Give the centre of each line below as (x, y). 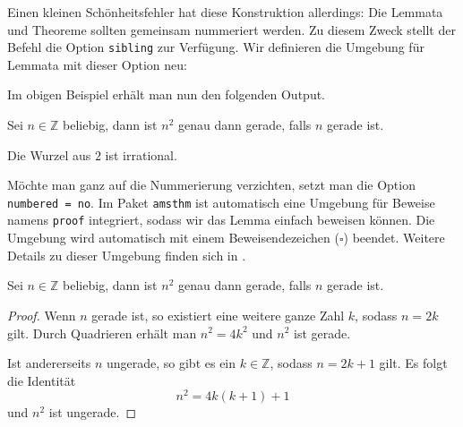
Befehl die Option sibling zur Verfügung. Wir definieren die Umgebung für (216, 47)
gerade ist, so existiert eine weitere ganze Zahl (218, 315)
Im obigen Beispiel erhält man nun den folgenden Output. (167, 94)
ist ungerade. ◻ (93, 412)
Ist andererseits (49, 363)
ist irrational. (141, 154)
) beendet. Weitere (394, 238)
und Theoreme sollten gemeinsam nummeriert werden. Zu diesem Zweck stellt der (231, 29)
